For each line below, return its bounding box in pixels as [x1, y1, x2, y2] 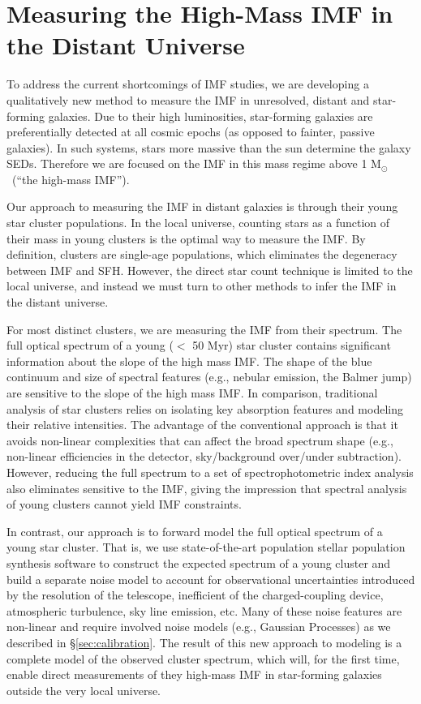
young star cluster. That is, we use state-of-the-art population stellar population [6, 539, 406, 556]
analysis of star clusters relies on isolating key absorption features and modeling [6, 400, 403, 417]
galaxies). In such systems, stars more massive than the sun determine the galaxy [6, 139, 411, 156]
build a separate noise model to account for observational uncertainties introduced [6, 570, 415, 587]
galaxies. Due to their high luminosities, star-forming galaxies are [48, 107, 373, 124]
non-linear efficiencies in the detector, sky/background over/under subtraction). [6, 448, 402, 465]
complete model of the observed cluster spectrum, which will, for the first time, [6, 650, 400, 667]
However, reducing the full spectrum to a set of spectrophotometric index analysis [6, 463, 414, 480]
